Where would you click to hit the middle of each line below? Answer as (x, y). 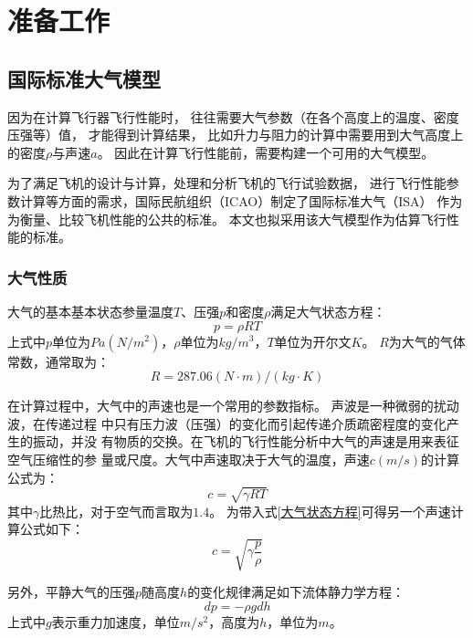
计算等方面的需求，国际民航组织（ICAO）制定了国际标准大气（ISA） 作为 (241, 200)
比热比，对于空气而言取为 (116, 511)
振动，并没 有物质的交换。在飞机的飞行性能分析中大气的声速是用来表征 (246, 441)
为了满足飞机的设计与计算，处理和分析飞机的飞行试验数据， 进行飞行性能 (227, 183)
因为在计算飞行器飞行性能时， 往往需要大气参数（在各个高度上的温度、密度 (233, 116)
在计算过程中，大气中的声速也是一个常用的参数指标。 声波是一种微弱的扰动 (233, 406)
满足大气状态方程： (328, 311)
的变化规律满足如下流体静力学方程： (296, 592)
